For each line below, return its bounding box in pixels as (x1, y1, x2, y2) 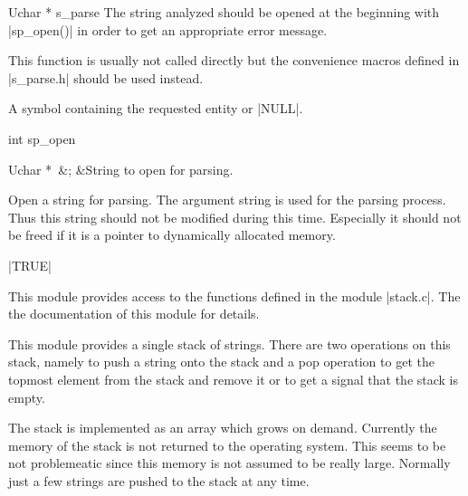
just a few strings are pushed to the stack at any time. (8, 471, 310, 490)
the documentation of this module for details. (8, 304, 260, 323)
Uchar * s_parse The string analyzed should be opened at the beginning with (8, 3, 440, 21)
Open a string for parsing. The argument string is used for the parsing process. (8, 190, 446, 209)
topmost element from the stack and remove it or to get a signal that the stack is (8, 369, 459, 388)
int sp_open (8, 129, 76, 148)
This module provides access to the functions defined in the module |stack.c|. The (8, 286, 461, 305)
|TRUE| (8, 255, 52, 274)
